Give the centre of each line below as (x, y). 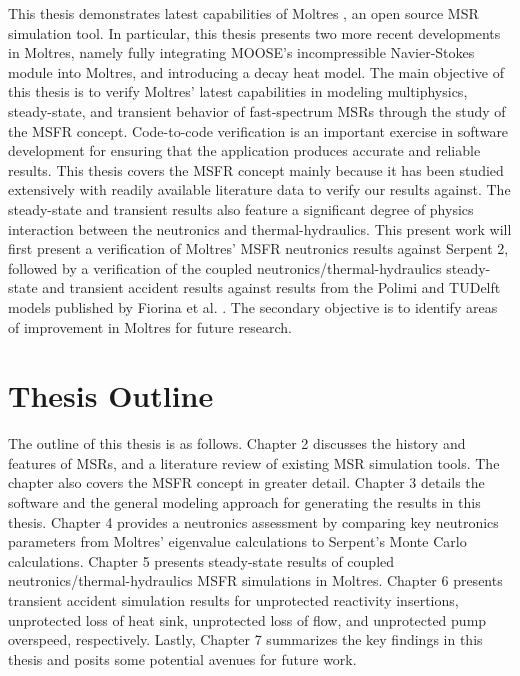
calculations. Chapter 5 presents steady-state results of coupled (201, 560)
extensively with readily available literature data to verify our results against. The (259, 189)
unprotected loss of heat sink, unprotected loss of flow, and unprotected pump (247, 619)
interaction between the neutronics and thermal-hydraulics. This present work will (260, 228)
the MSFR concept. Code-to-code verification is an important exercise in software (258, 130)
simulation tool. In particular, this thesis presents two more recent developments (254, 32)
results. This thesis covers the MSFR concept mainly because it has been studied (256, 169)
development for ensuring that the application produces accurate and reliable (244, 150)
